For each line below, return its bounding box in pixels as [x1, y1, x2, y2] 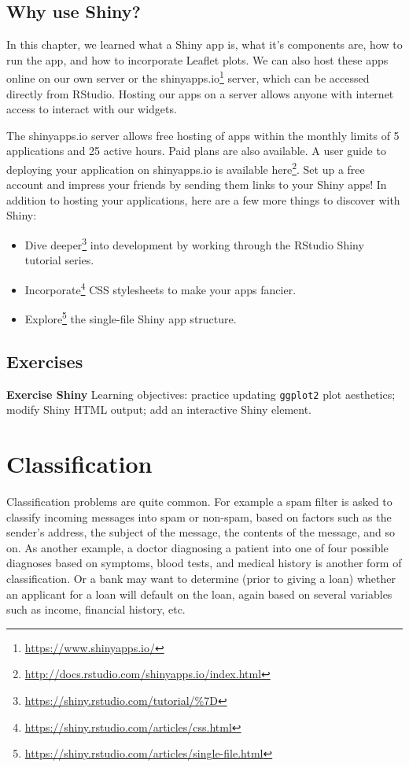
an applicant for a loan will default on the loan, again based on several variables [6, 585, 392, 602]
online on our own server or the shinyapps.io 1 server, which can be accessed [6, 68, 370, 87]
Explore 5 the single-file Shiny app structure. [24, 308, 237, 326]
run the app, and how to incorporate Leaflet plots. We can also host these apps [6, 51, 389, 68]
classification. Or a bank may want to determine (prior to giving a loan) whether [6, 570, 396, 586]
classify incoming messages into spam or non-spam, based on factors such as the [6, 508, 392, 525]
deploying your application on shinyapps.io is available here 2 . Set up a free [6, 159, 365, 177]
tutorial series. [24, 252, 94, 268]
